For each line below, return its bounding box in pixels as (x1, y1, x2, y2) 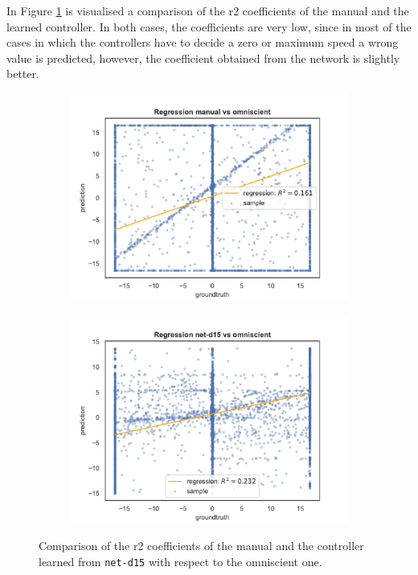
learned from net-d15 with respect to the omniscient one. (39, 552, 322, 569)
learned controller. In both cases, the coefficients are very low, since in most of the (6, 18, 412, 35)
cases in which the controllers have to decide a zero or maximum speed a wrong (6, 34, 399, 51)
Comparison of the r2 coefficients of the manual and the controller (39, 537, 364, 554)
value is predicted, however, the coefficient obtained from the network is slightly (6, 49, 400, 66)
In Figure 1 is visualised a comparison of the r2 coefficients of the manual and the (6, 2, 409, 18)
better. (6, 65, 39, 82)
